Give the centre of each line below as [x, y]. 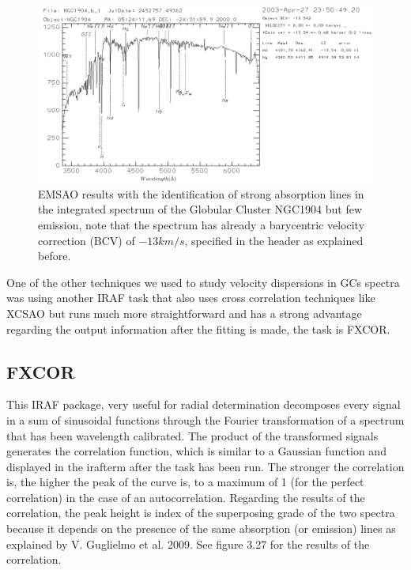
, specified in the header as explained [274, 240]
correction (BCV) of [87, 240]
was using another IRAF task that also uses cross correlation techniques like [191, 298]
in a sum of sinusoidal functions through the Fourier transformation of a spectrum [205, 419]
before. [55, 256]
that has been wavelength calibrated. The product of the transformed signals [192, 435]
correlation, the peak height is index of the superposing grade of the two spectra [201, 513]
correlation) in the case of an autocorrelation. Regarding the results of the [186, 497]
